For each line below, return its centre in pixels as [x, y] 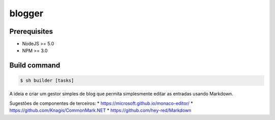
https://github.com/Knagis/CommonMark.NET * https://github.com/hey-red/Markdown [100, 110]
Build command [35, 66]
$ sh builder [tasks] [47, 81]
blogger [26, 13]
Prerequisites [31, 31]
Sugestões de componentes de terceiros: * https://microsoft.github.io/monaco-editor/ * [101, 103]
